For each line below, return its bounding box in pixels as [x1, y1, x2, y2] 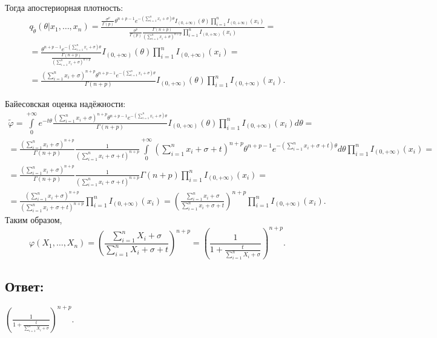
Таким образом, [5, 213, 62, 226]
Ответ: [5, 276, 44, 295]
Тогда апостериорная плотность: [5, 1, 123, 13]
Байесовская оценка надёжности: [5, 97, 126, 110]
